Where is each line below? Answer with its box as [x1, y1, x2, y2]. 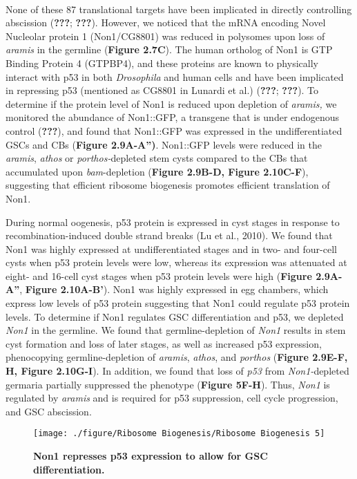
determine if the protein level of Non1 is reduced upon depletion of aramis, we [6, 96, 337, 111]
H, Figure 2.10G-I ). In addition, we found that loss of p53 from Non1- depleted [6, 364, 349, 378]
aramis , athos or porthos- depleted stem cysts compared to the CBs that [6, 151, 308, 165]
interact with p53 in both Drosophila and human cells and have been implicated [6, 69, 344, 84]
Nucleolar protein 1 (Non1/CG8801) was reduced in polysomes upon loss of [6, 28, 325, 43]
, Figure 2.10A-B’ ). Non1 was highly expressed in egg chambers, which [19, 282, 329, 297]
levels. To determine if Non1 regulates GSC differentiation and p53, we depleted [6, 309, 344, 323]
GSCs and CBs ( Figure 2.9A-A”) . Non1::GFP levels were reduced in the [6, 137, 322, 151]
